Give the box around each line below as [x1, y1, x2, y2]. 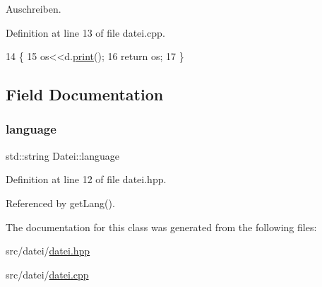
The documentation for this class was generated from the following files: [6, 219, 317, 234]
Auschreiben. [6, 1, 61, 16]
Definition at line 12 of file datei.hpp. [6, 172, 167, 187]
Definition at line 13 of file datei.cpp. [6, 25, 165, 40]
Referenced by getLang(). [6, 195, 115, 210]
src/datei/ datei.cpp [6, 266, 89, 281]
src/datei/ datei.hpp [6, 243, 90, 258]
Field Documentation [6, 83, 164, 105]
